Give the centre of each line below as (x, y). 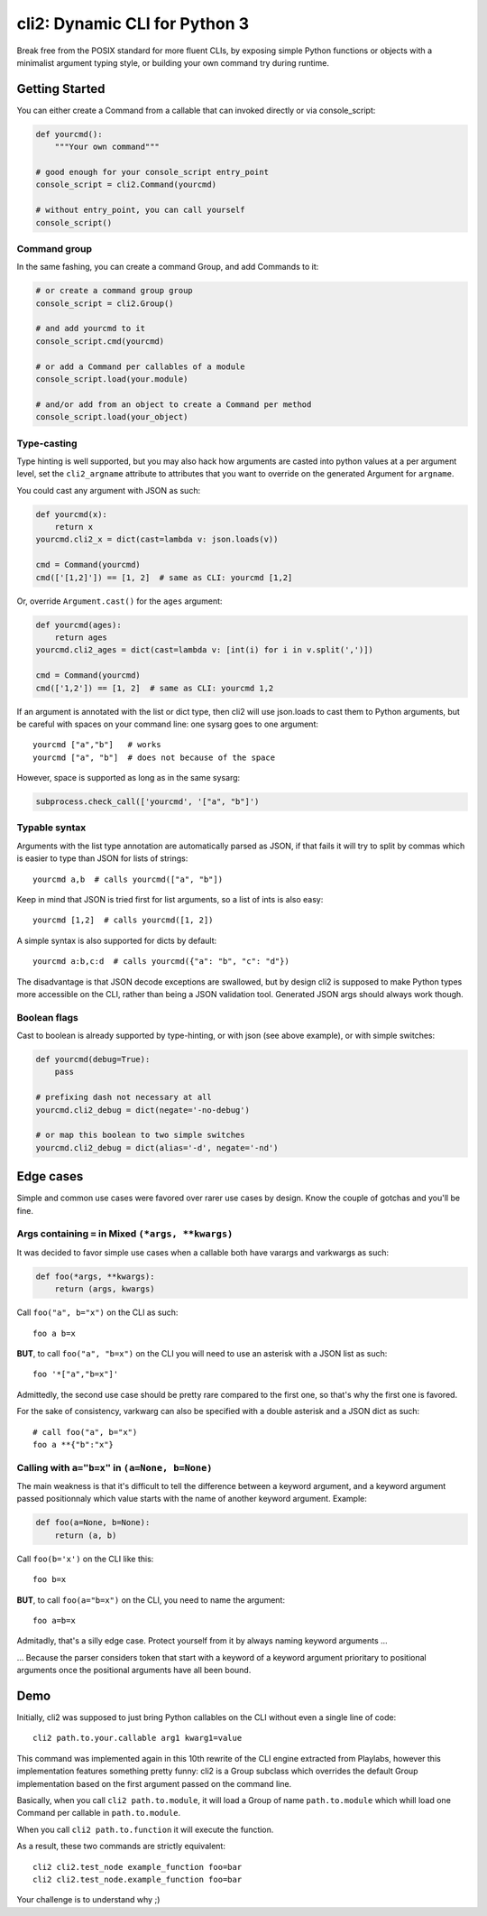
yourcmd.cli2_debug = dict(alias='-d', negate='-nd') (157, 1148)
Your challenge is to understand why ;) (88, 1900)
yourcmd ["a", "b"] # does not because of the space (154, 757)
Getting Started (61, 89)
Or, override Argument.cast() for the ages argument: (119, 601)
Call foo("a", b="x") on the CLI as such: (97, 1312)
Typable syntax (51, 828)
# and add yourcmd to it (91, 329)
